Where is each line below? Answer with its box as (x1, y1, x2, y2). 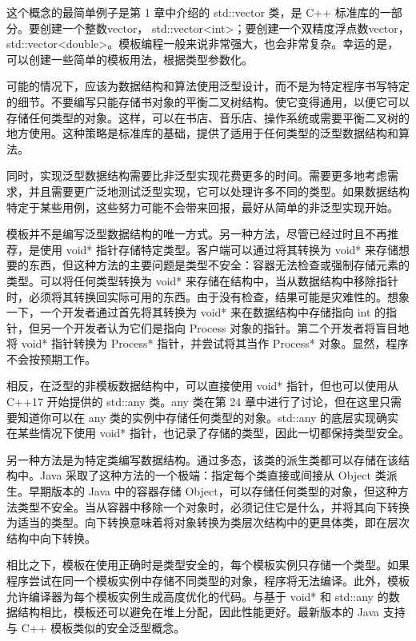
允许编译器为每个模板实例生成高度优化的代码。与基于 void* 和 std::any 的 (6, 587, 389, 604)
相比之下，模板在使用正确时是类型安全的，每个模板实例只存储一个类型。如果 (6, 556, 410, 573)
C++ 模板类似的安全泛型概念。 (21, 619, 186, 635)
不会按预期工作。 (6, 350, 96, 367)
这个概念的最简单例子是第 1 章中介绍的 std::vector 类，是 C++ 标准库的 (6, 4, 380, 20)
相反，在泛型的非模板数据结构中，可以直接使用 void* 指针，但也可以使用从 (6, 377, 398, 394)
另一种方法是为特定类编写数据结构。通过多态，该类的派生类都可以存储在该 (6, 451, 398, 468)
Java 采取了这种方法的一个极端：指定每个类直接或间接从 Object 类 (39, 467, 386, 484)
